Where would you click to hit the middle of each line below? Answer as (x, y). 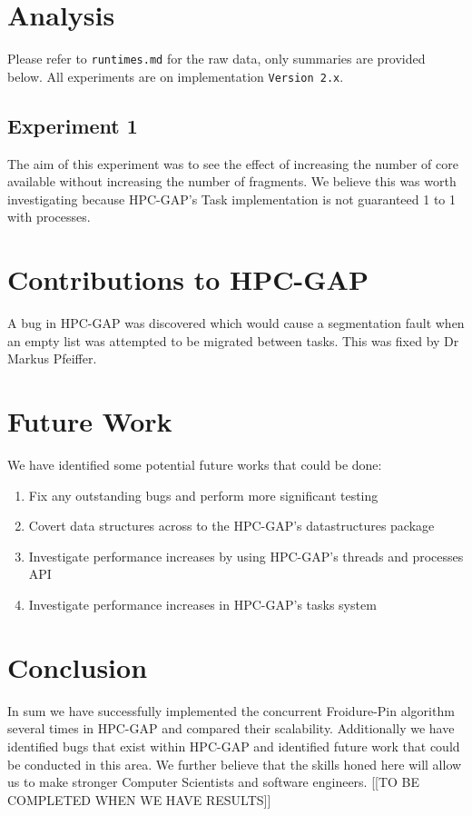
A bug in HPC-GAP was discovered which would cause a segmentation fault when (236, 323)
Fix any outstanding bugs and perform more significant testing (203, 495)
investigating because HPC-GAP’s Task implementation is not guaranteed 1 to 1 (232, 199)
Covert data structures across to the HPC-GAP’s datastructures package (231, 526)
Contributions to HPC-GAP (188, 279)
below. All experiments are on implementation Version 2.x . (176, 76)
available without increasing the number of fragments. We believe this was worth (232, 181)
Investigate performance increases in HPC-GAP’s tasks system (202, 605)
